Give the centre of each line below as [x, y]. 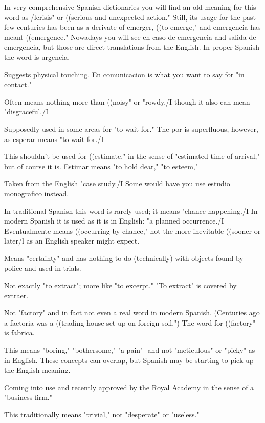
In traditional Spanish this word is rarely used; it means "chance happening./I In [131, 210]
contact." [18, 84]
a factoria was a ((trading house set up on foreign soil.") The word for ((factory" [130, 322]
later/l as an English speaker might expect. [72, 241]
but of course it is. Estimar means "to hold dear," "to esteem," [101, 166]
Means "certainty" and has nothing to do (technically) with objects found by [124, 258]
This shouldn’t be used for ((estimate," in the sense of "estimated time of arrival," [132, 156]
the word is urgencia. [37, 57]
